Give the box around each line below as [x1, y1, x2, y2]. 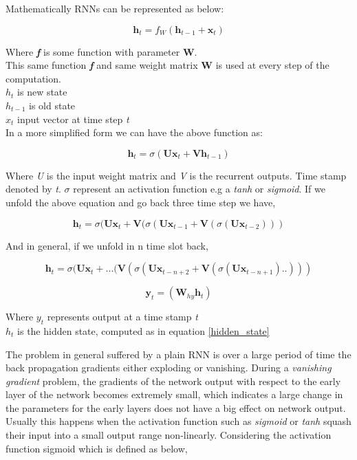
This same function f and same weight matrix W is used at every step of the [6, 58, 329, 72]
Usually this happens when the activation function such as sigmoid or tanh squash [6, 414, 351, 428]
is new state [17, 85, 67, 99]
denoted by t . [6, 182, 61, 196]
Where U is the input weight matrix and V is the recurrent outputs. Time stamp [6, 168, 347, 182]
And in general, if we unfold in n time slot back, [6, 238, 208, 252]
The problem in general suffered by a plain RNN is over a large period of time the [6, 347, 351, 361]
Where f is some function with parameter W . [6, 44, 197, 58]
